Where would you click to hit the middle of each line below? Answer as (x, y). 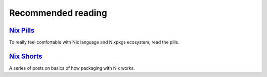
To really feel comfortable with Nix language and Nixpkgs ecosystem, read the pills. (94, 42)
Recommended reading (58, 13)
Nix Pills (22, 30)
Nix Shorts (26, 56)
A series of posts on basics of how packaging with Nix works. (72, 68)
